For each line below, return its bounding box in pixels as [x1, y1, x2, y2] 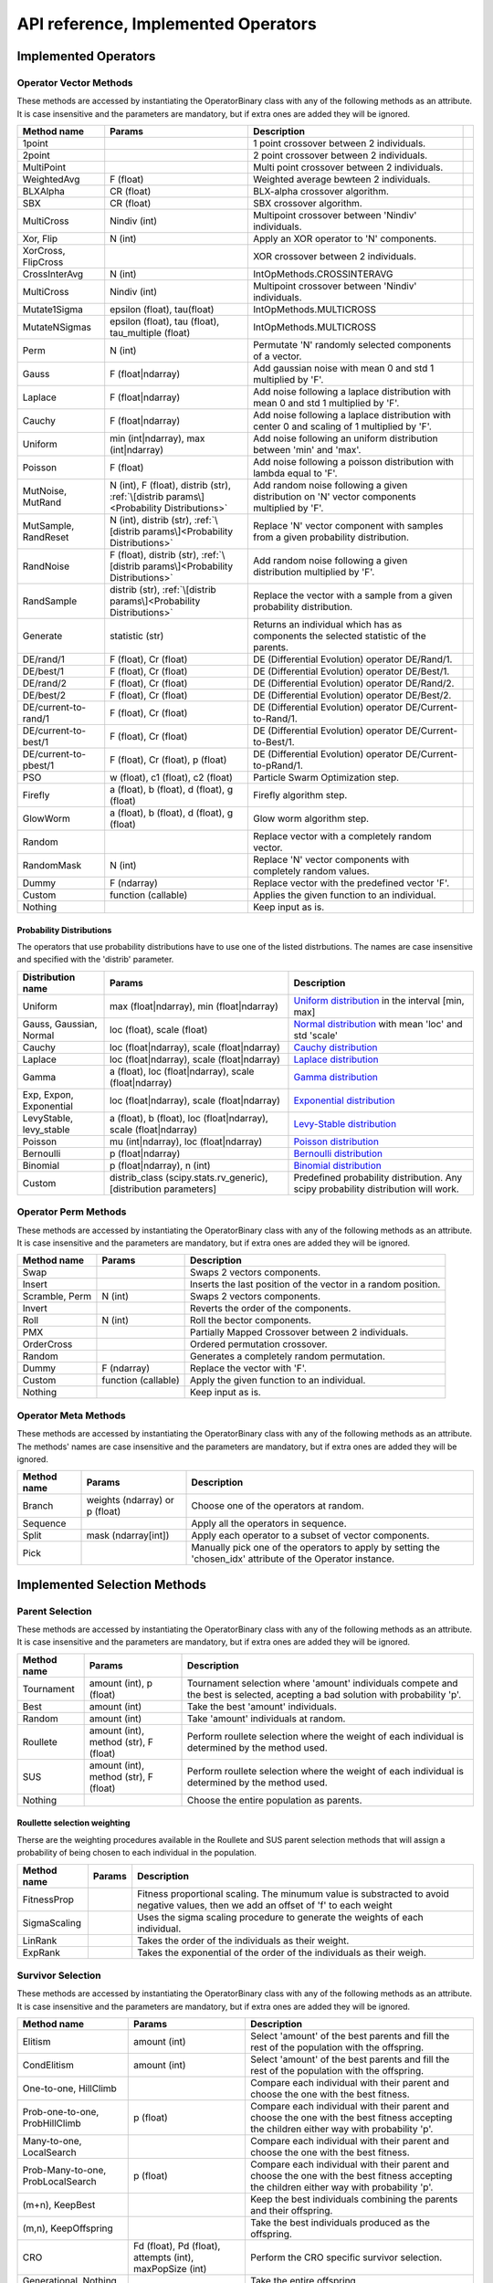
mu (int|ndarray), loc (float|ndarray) [110, 1135, 263, 1148]
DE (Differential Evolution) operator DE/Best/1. [252, 665, 450, 678]
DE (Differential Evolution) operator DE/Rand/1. [252, 653, 453, 666]
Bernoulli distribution [293, 1147, 383, 1160]
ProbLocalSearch [22, 2175, 97, 2188]
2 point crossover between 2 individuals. [252, 149, 428, 162]
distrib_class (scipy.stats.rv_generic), [110, 1171, 268, 1184]
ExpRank [22, 1946, 61, 1959]
